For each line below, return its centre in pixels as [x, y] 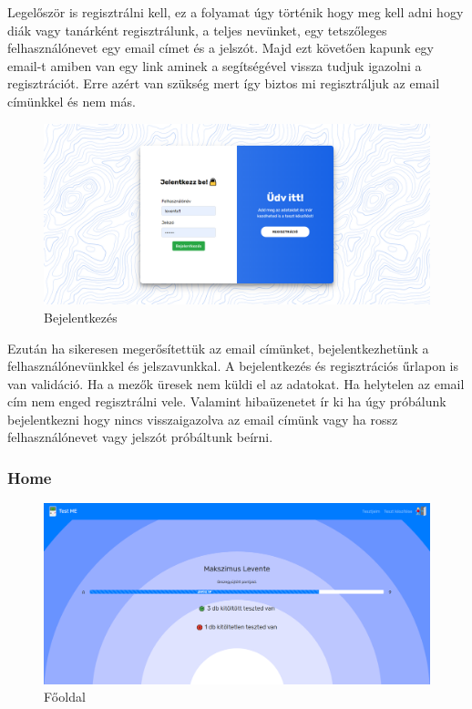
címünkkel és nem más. [72, 101]
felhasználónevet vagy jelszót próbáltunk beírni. [140, 437]
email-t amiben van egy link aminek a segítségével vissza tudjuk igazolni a [215, 65]
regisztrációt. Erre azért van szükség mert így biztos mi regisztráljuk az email [224, 83]
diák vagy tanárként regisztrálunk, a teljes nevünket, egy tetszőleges [197, 30]
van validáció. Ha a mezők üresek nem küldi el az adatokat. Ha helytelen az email [236, 383]
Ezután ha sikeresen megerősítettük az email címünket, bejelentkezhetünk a [218, 348]
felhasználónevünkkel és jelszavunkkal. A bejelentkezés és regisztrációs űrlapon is [233, 366]
